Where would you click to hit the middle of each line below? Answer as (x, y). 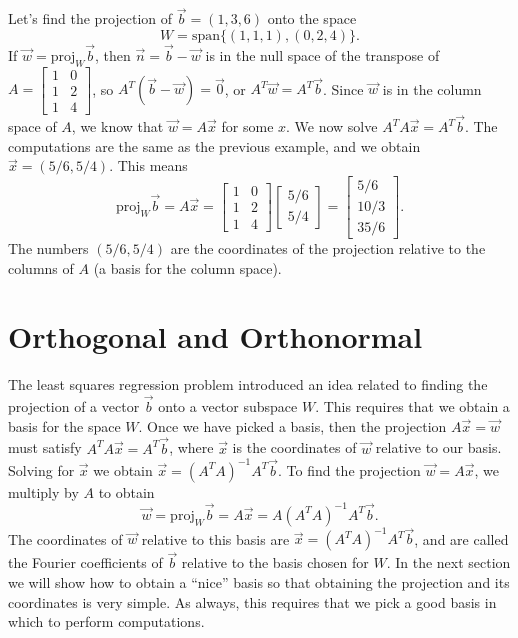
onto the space (312, 18)
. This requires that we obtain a (412, 406)
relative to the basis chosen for (275, 562)
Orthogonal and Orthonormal (215, 336)
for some (247, 126)
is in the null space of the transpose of (322, 55)
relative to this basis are (215, 538)
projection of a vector (74, 406)
